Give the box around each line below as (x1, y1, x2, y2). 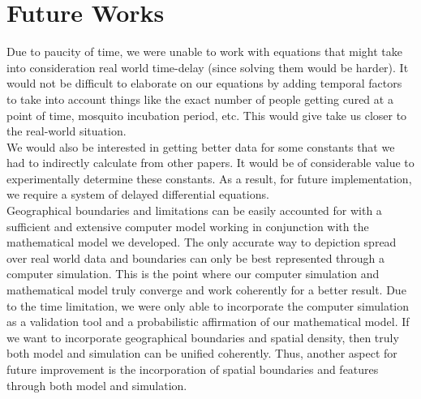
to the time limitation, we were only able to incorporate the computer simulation (6, 297, 410, 314)
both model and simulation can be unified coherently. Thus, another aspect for (6, 345, 397, 362)
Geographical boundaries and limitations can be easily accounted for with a (6, 202, 382, 219)
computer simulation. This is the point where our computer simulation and (6, 265, 380, 282)
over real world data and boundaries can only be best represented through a (6, 249, 385, 266)
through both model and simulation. (6, 376, 187, 393)
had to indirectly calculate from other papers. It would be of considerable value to (6, 154, 415, 171)
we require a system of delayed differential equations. (6, 186, 269, 203)
